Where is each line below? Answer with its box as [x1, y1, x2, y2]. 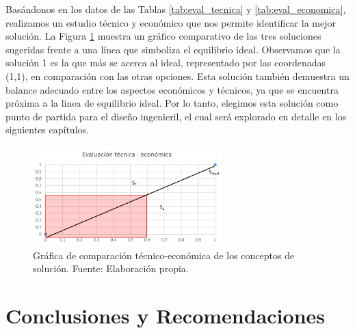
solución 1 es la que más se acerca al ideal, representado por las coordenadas [5, 55, 326, 70]
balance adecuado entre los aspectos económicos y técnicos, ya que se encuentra [5, 82, 339, 96]
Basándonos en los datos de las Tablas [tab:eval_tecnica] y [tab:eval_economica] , [5, 2, 346, 16]
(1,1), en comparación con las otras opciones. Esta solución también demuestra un [5, 68, 350, 83]
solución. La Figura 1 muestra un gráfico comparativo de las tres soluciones [5, 29, 321, 43]
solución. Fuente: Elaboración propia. [33, 261, 189, 276]
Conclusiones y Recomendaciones [5, 302, 325, 330]
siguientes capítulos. [5, 122, 89, 137]
